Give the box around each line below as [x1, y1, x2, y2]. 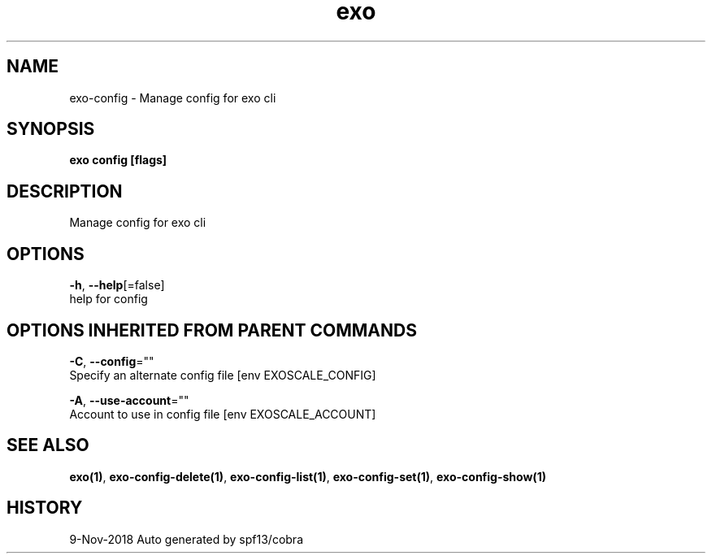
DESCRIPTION [7, 180, 123, 202]
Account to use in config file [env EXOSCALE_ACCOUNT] [69, 406, 376, 421]
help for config [69, 292, 148, 306]
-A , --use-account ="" [69, 393, 189, 407]
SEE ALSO [7, 435, 89, 456]
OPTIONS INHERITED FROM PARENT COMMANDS [7, 319, 417, 341]
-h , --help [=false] [69, 278, 165, 293]
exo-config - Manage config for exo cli [69, 90, 276, 105]
